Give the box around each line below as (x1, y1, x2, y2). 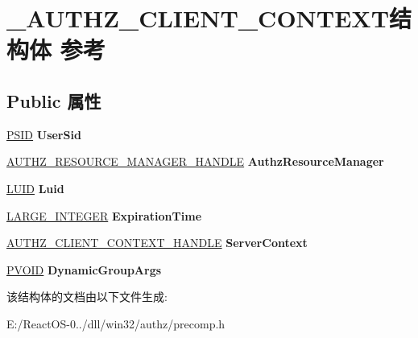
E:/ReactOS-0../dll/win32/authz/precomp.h (6, 315, 226, 332)
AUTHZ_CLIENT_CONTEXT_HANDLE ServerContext (6, 234, 308, 251)
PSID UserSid (6, 126, 81, 142)
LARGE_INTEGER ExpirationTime (6, 207, 202, 224)
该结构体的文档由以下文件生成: (6, 288, 168, 305)
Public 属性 (6, 88, 101, 113)
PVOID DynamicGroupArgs (6, 261, 162, 278)
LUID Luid (6, 179, 64, 196)
